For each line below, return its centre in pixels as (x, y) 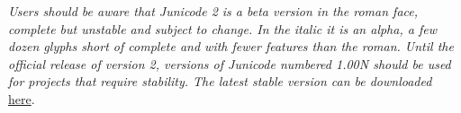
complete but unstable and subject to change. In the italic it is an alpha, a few (222, 28)
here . (22, 98)
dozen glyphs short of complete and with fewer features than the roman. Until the (231, 46)
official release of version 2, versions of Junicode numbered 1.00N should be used (230, 63)
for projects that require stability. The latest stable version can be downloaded (220, 81)
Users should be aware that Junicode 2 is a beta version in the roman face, (213, 11)
